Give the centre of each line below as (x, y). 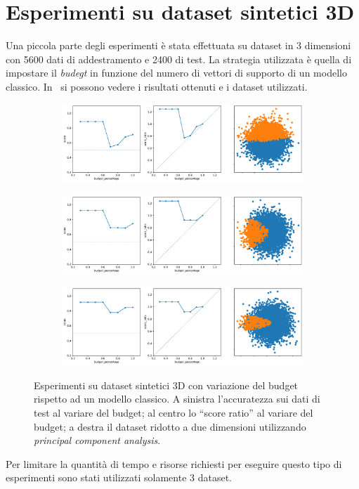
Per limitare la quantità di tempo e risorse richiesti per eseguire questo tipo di (174, 463)
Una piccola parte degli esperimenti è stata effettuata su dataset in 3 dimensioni (178, 45)
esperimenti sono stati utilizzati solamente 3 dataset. (119, 477)
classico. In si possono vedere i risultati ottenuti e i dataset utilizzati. (157, 86)
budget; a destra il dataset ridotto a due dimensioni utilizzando (170, 426)
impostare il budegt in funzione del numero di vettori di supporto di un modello (176, 73)
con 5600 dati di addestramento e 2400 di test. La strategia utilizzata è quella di (179, 59)
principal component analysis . (97, 440)
